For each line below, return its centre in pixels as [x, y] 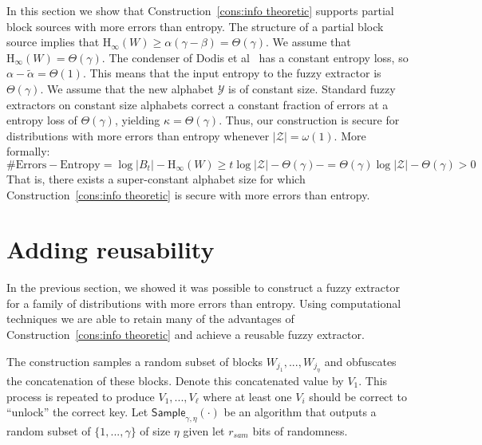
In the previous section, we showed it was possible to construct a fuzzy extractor [203, 287]
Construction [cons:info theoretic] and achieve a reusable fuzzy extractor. [186, 335]
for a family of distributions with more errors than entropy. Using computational [204, 303]
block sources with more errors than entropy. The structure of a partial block [195, 26]
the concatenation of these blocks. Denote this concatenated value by [175, 381]
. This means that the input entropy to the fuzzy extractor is [232, 73]
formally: [28, 151]
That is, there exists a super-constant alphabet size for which [156, 178]
